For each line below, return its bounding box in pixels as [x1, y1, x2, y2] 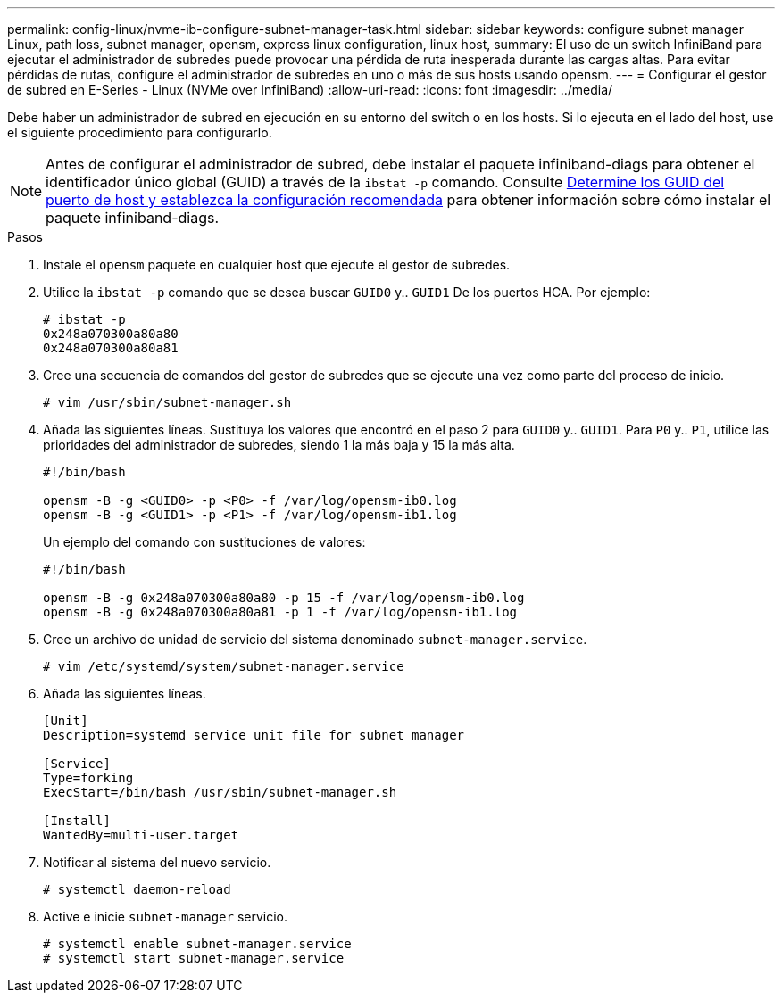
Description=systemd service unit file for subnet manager [43, 728, 465, 742]
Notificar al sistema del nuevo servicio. [43, 855, 271, 870]
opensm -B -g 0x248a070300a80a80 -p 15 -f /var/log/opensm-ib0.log [43, 591, 525, 605]
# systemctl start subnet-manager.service [43, 951, 345, 965]
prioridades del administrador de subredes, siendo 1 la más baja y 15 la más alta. [43, 437, 515, 452]
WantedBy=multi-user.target [43, 828, 239, 842]
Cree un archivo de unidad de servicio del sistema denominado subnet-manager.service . [43, 632, 587, 647]
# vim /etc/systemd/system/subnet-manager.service [43, 659, 404, 674]
